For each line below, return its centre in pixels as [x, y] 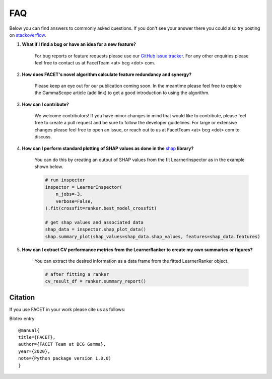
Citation [22, 297]
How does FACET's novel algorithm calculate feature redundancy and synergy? [107, 74]
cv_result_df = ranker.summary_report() [95, 281]
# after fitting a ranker [77, 274]
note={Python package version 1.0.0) [65, 358]
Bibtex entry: [23, 319]
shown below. [49, 167]
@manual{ [29, 330]
